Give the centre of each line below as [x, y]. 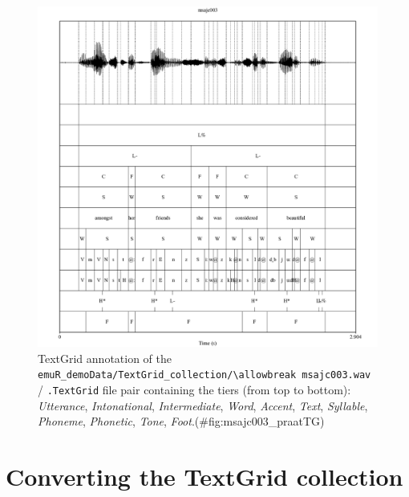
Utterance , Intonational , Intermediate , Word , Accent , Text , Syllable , [203, 405]
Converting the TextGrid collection [204, 476]
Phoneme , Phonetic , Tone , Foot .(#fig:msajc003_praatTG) [181, 421]
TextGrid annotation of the [105, 358]
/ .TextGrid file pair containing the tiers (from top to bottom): [194, 389]
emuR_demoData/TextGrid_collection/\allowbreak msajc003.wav [204, 375]
